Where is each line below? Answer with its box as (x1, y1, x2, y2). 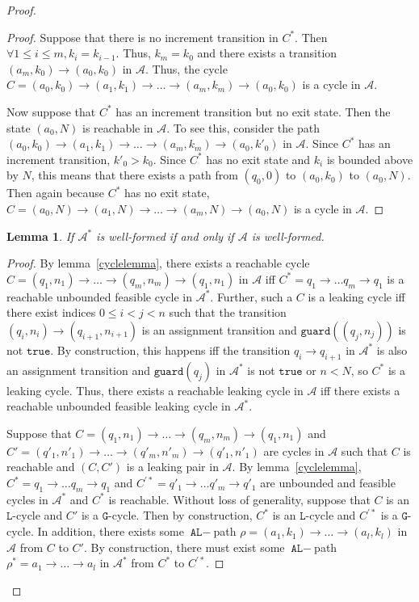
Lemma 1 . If (6, 227, 74, 244)
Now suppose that (6, 103, 96, 120)
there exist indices (6, 304, 96, 321)
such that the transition (169, 304, 287, 321)
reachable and (6, 458, 75, 475)
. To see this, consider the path (166, 119, 320, 136)
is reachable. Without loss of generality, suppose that (108, 490, 371, 507)
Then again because (6, 184, 105, 201)
